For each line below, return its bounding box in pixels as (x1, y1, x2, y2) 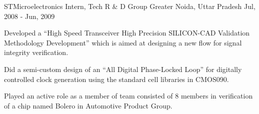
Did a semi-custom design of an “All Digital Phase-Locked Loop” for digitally (4, 63, 242, 74)
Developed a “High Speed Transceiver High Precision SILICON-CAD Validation (4, 27, 250, 38)
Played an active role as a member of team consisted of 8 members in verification (4, 90, 253, 101)
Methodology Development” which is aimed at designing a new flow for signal (4, 37, 242, 47)
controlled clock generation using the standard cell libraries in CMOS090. (4, 73, 229, 84)
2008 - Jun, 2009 (4, 10, 55, 21)
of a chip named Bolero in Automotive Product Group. (4, 100, 172, 110)
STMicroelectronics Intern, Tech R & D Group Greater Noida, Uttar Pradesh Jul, (4, 1, 255, 11)
